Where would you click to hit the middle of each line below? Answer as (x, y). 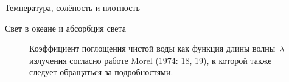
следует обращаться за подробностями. (101, 72)
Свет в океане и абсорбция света (65, 28)
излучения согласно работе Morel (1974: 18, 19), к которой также (151, 60)
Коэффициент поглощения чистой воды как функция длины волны (152, 48)
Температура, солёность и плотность (72, 7)
